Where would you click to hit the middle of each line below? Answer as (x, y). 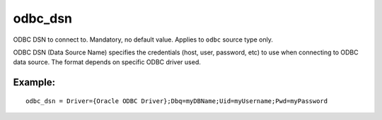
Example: (34, 82)
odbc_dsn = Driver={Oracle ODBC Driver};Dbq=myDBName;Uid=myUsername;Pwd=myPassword (177, 101)
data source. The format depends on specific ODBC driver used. (107, 62)
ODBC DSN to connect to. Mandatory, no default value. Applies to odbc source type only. (143, 40)
